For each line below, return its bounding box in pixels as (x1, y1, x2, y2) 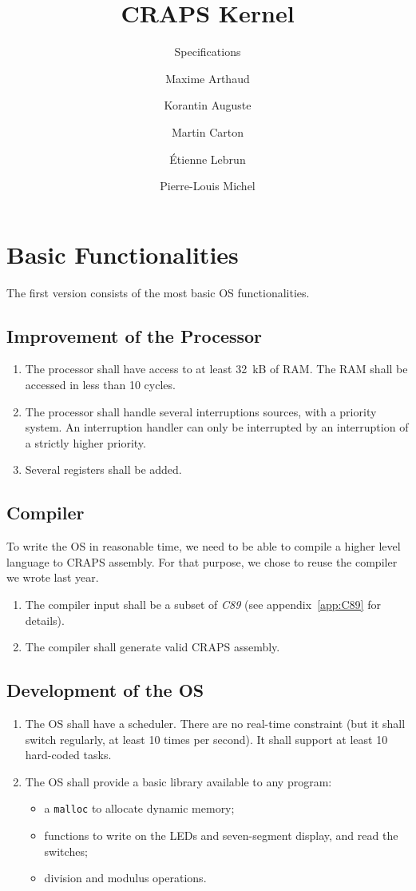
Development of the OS (6, 678, 204, 702)
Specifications (174, 43, 241, 60)
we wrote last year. (6, 569, 99, 586)
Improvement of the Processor (6, 323, 263, 348)
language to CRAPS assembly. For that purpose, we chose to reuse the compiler (6, 553, 398, 570)
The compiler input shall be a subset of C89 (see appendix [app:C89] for (25, 595, 381, 612)
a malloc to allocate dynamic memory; (44, 800, 235, 817)
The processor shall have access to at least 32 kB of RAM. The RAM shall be (25, 360, 408, 377)
